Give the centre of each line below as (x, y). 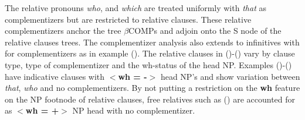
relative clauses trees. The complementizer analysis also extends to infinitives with (152, 42)
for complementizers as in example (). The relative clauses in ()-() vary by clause (150, 53)
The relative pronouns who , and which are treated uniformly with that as (135, 8)
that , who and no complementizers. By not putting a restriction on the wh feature (152, 88)
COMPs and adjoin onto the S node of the (205, 31)
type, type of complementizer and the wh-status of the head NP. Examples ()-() (148, 64)
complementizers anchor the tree (63, 31)
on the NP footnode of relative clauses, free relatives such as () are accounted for (150, 99)
